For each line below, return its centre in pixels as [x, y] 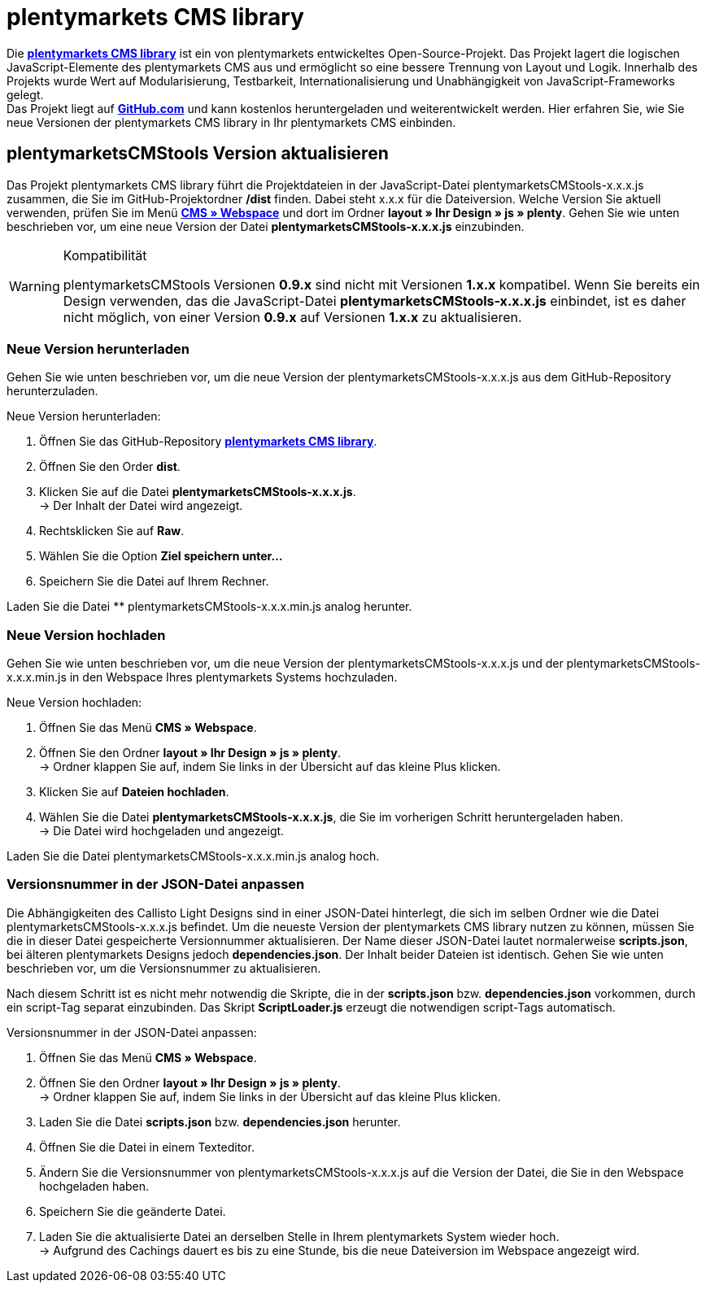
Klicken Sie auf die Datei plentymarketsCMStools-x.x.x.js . [198, 492]
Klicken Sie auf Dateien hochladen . [134, 792]
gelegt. [25, 94]
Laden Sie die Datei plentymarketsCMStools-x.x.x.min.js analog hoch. [193, 856]
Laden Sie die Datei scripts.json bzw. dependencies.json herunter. [220, 1121]
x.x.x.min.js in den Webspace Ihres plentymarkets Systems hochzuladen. [202, 677]
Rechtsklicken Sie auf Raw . [112, 531]
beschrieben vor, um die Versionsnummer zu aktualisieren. [164, 968]
